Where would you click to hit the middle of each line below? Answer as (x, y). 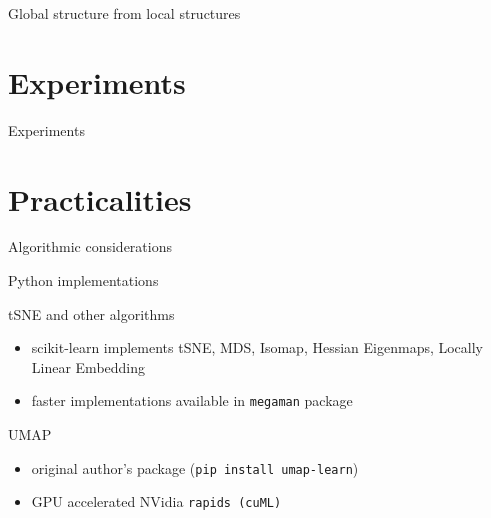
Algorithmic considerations (90, 246)
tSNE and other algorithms (91, 313)
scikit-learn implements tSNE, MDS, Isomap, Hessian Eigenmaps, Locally (257, 347)
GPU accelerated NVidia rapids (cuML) (156, 501)
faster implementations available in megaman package (192, 400)
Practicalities (100, 198)
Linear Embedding (88, 366)
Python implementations (83, 280)
